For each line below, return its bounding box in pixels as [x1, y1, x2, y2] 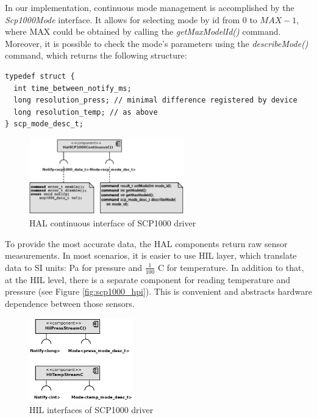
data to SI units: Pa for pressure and [5, 261, 142, 273]
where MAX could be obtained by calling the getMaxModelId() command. [5, 25, 281, 38]
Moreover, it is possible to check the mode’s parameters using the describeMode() [5, 37, 308, 49]
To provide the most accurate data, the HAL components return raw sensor [5, 237, 288, 250]
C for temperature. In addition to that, [157, 261, 304, 273]
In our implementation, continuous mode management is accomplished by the [5, 1, 294, 13]
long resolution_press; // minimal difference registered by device [13, 96, 297, 105]
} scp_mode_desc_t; [5, 120, 84, 129]
